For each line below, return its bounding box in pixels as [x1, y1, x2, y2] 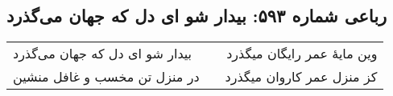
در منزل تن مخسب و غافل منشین [13, 67, 200, 86]
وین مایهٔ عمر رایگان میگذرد [226, 44, 378, 63]
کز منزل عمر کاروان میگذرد [225, 67, 378, 86]
